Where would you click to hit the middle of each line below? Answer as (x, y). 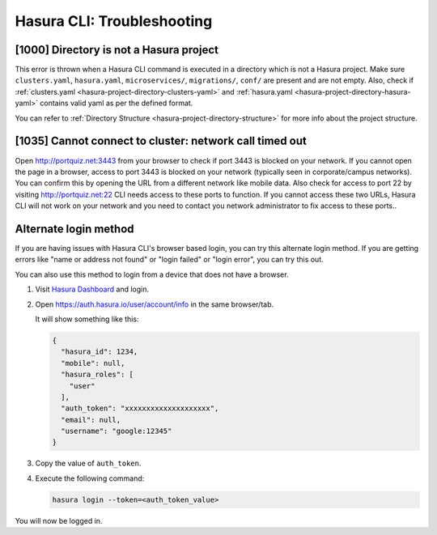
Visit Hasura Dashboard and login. (92, 289)
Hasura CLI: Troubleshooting (114, 21)
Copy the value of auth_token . (88, 463)
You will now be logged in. (59, 520)
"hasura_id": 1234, (100, 352)
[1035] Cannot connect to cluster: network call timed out (161, 141)
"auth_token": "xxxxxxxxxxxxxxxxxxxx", (140, 408)
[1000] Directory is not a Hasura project (117, 50)
